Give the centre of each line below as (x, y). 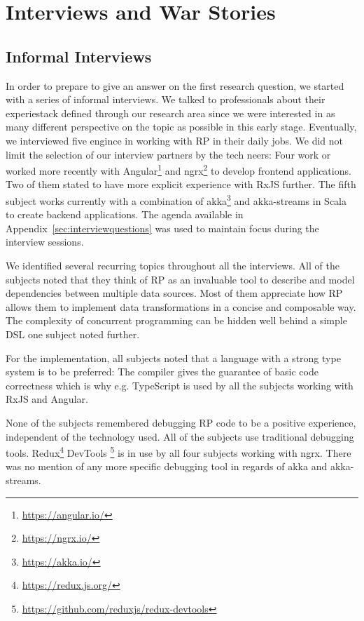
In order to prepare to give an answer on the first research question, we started (175, 85)
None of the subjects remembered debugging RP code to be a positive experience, (181, 422)
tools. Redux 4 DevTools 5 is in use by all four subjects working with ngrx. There (178, 452)
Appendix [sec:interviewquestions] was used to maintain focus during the (162, 228)
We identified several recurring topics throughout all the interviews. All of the (173, 266)
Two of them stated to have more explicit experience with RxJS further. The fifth (181, 184)
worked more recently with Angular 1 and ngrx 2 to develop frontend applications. (178, 169)
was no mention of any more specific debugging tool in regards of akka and (167, 466)
